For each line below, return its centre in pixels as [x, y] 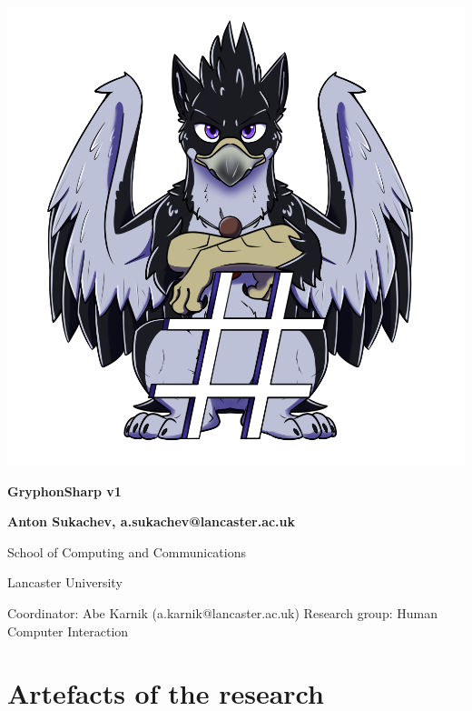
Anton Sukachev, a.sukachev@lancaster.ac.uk [152, 521]
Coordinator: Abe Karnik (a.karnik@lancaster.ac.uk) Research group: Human [222, 612]
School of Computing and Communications [127, 551]
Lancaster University [65, 582]
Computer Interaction [68, 631]
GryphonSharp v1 [64, 491]
